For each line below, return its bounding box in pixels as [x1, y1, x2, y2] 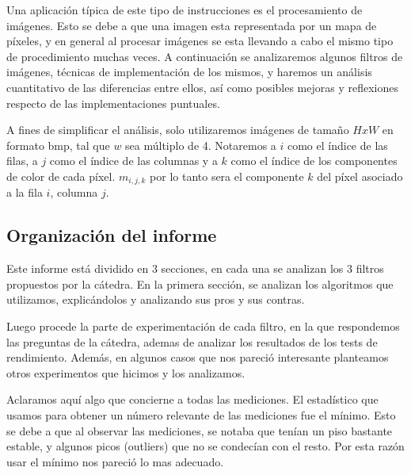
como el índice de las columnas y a [49, 152, 218, 169]
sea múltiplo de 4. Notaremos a [125, 136, 276, 153]
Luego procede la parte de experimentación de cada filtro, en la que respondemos [6, 317, 400, 334]
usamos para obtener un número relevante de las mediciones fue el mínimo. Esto [6, 406, 396, 423]
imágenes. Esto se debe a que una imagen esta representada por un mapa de [6, 17, 377, 33]
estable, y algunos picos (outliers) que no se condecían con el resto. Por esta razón [6, 438, 405, 454]
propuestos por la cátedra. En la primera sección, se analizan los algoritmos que [6, 275, 394, 292]
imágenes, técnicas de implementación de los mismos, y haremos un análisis [6, 63, 372, 80]
